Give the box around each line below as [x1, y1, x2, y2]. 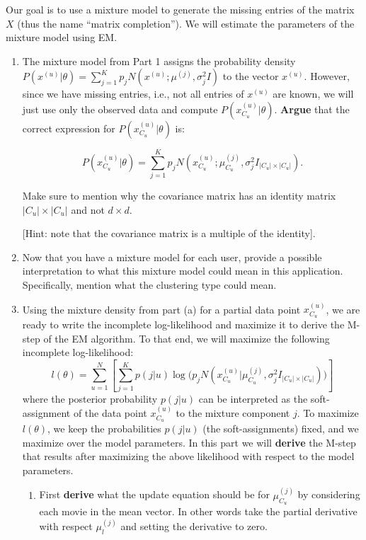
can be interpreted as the [198, 391, 308, 406]
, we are [326, 301, 360, 316]
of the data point [73, 406, 147, 420]
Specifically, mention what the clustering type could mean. [22, 277, 277, 292]
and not [71, 202, 105, 217]
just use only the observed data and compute [22, 101, 218, 116]
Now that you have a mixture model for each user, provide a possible [22, 249, 322, 264]
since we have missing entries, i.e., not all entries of [22, 86, 244, 101]
